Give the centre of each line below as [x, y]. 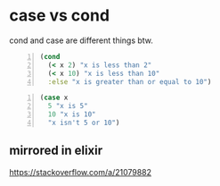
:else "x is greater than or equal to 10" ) [130, 81]
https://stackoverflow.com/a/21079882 [81, 172]
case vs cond [59, 16]
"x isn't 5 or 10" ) [84, 123]
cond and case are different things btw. [81, 40]
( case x [54, 98]
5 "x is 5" [68, 106]
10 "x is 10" [72, 114]
